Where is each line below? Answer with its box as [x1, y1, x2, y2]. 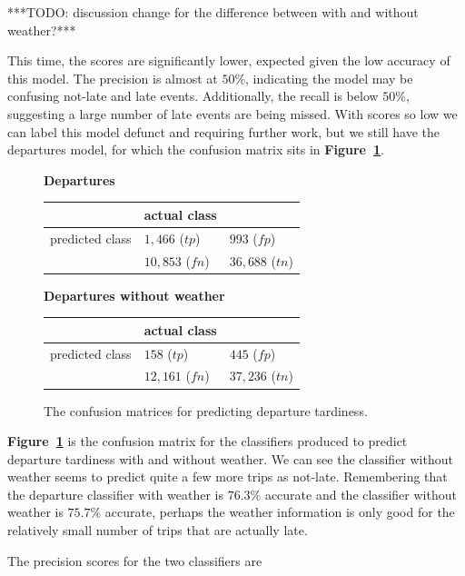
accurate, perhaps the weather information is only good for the [104, 502, 455, 521]
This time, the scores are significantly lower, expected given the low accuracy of [7, 51, 450, 70]
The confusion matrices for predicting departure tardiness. [44, 401, 368, 420]
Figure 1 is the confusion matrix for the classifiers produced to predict [7, 432, 408, 451]
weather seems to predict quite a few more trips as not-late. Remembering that [7, 467, 448, 486]
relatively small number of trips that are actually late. [7, 521, 308, 540]
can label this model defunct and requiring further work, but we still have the [7, 122, 440, 141]
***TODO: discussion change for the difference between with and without [7, 3, 419, 21]
